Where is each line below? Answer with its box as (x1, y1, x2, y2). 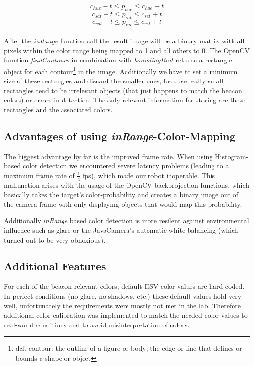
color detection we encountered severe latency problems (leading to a (22, 161, 229, 171)
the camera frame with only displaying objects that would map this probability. (4, 199, 242, 209)
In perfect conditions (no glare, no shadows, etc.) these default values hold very (4, 290, 242, 301)
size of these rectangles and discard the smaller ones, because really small (4, 76, 224, 86)
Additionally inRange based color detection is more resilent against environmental (4, 215, 249, 225)
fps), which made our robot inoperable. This (82, 170, 215, 180)
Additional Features (4, 258, 106, 273)
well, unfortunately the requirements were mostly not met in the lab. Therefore (4, 300, 241, 310)
